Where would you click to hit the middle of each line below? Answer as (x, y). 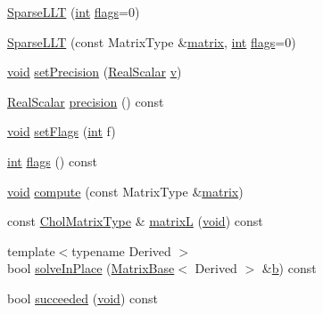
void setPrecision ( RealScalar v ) (95, 72)
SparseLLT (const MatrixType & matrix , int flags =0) (152, 41)
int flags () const (52, 161)
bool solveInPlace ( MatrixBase (91, 268)
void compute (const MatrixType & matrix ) (125, 191)
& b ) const (289, 268)
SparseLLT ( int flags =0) (74, 12)
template (31, 250)
